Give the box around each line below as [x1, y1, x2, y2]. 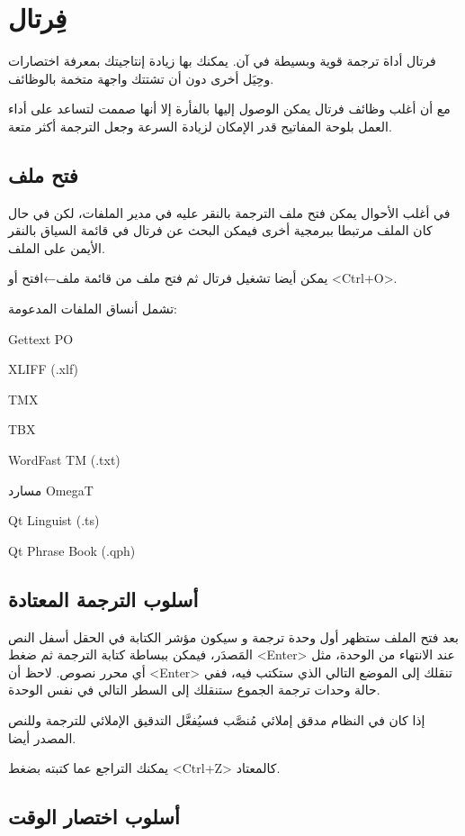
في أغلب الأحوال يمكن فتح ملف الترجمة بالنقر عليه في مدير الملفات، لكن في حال [8, 203, 451, 222]
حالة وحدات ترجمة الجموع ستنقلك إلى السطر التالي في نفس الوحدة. [8, 680, 380, 699]
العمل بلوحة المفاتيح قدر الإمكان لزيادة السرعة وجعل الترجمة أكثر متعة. [8, 116, 392, 135]
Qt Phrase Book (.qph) [8, 541, 136, 559]
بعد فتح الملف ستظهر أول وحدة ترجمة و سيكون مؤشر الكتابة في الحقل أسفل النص [8, 627, 460, 646]
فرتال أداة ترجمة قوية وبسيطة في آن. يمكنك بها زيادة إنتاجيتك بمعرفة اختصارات [8, 51, 436, 70]
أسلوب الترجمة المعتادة [8, 585, 199, 613]
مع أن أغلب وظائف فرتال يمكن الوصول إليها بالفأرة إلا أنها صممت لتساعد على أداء [8, 99, 451, 118]
